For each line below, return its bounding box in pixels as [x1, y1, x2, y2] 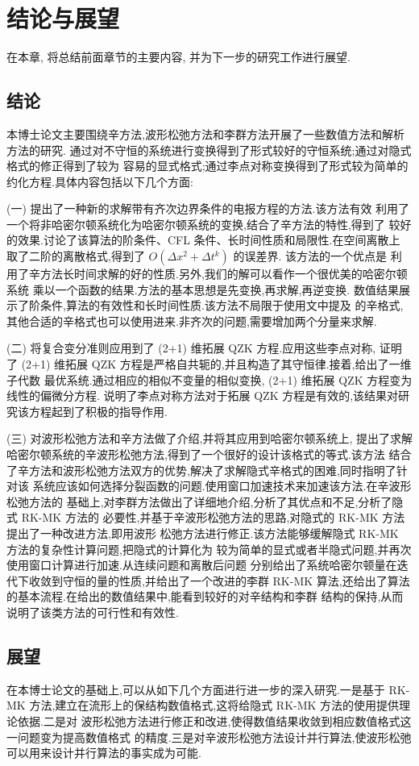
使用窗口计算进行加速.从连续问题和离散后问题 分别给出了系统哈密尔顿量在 [6, 556, 397, 573]
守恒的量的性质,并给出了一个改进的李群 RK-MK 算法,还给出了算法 [62, 572, 410, 589]
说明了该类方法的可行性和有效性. [6, 603, 179, 620]
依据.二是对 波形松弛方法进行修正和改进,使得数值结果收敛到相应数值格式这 [17, 712, 412, 729]
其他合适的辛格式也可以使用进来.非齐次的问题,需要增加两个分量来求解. [6, 312, 377, 329]
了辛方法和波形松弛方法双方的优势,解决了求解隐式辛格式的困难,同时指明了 [6, 461, 396, 478]
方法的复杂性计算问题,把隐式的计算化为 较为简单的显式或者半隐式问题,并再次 [6, 540, 412, 557]
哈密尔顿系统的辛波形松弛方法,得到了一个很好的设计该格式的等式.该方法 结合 [6, 446, 412, 463]
